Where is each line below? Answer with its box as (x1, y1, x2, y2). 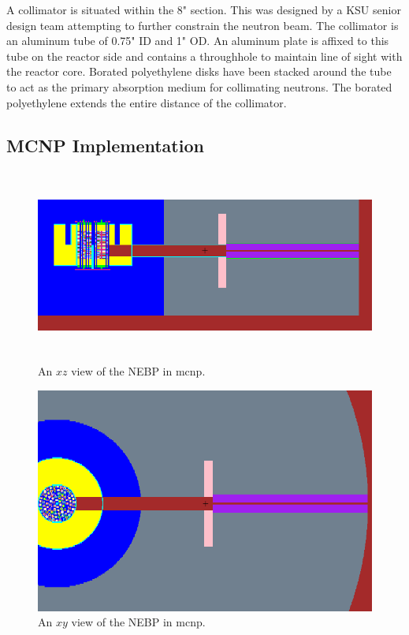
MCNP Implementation (6, 133, 204, 157)
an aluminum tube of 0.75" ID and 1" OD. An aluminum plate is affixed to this (6, 32, 389, 49)
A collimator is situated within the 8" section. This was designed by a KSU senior (6, 2, 401, 17)
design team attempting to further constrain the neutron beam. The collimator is (6, 17, 399, 33)
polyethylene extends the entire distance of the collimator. (6, 94, 287, 110)
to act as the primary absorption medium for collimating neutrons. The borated (6, 78, 392, 95)
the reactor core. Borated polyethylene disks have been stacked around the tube (6, 63, 392, 80)
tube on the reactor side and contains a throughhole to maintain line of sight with (6, 47, 403, 64)
